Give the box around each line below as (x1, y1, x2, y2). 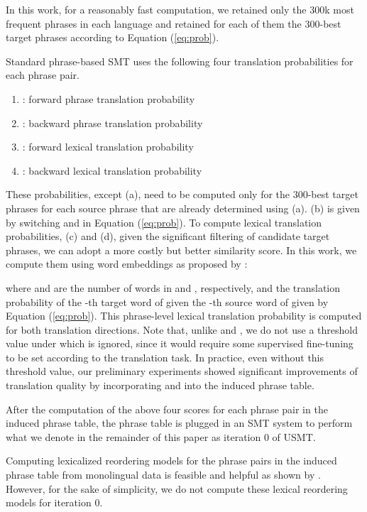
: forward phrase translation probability (22, 91, 195, 106)
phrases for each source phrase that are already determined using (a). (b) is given (6, 200, 360, 215)
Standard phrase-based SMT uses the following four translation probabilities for (6, 53, 354, 68)
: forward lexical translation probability (22, 139, 194, 154)
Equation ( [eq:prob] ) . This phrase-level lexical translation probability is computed (6, 308, 362, 323)
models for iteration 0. (6, 495, 103, 510)
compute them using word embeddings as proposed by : (6, 256, 248, 271)
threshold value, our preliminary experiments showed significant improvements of (6, 364, 358, 378)
